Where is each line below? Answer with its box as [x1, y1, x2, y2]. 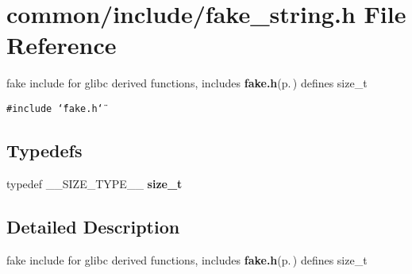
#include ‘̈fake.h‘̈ [6, 102, 103, 114]
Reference [6, 29, 117, 61]
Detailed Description [6, 214, 180, 238]
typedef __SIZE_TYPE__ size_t [6, 175, 183, 191]
